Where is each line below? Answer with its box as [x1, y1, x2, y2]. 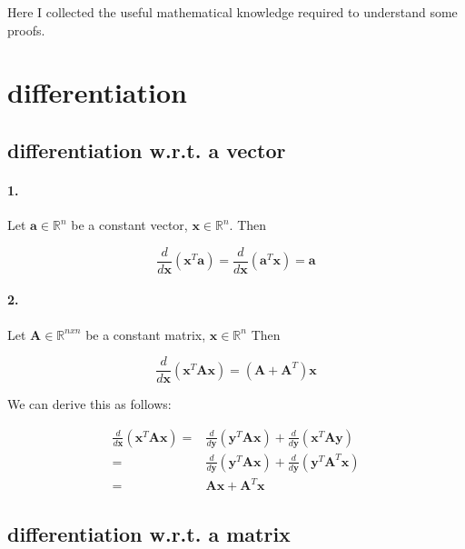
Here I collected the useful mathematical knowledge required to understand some [7, 3, 458, 21]
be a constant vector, [71, 215, 188, 235]
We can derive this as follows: [7, 394, 172, 414]
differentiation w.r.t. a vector [7, 135, 286, 164]
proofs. [7, 20, 45, 39]
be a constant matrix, [85, 324, 206, 344]
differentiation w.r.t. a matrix [7, 519, 291, 547]
